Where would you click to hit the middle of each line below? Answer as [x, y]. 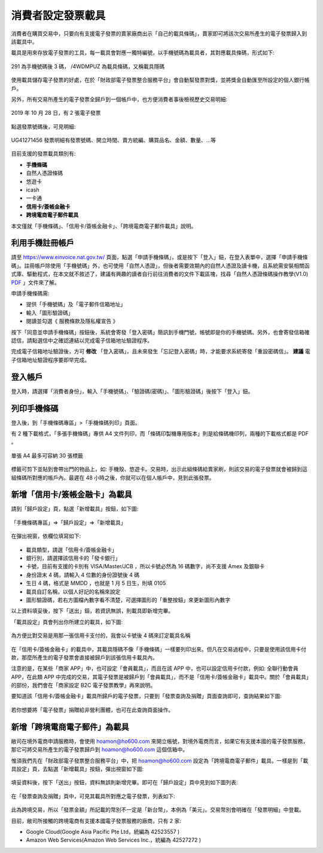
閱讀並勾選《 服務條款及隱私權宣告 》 [72, 321]
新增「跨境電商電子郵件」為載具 [70, 727]
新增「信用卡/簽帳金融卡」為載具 [72, 494]
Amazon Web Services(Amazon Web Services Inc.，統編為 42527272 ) [114, 840]
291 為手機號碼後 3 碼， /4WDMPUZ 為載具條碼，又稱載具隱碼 [88, 66]
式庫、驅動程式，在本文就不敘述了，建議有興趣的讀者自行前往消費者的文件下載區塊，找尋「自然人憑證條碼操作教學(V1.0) [160, 274]
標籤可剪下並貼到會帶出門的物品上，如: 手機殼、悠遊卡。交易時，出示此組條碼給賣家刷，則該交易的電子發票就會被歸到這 [159, 469]
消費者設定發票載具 [58, 16]
